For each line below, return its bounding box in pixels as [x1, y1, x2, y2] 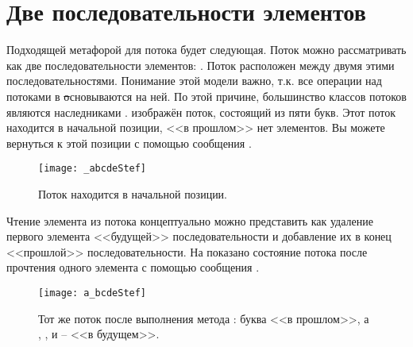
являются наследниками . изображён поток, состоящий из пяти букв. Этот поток [6, 103, 396, 120]
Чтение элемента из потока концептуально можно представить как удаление [6, 212, 373, 229]
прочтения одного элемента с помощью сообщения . [6, 259, 260, 276]
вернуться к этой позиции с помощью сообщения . [6, 134, 252, 151]
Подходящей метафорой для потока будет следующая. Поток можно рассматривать [6, 41, 407, 58]
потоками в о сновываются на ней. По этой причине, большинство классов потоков [6, 87, 407, 104]
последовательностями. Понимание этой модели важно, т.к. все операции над [6, 72, 382, 89]
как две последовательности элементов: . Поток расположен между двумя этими [6, 56, 395, 73]
